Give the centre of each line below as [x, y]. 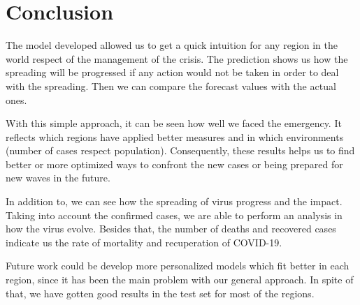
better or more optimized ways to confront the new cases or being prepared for [174, 164]
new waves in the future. [58, 178]
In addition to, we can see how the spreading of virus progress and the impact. [174, 201]
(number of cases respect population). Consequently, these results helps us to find [180, 150]
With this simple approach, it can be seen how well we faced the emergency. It [174, 123]
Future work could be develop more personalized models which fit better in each [178, 266]
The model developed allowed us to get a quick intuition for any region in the [172, 45]
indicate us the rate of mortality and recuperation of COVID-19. [144, 242]
